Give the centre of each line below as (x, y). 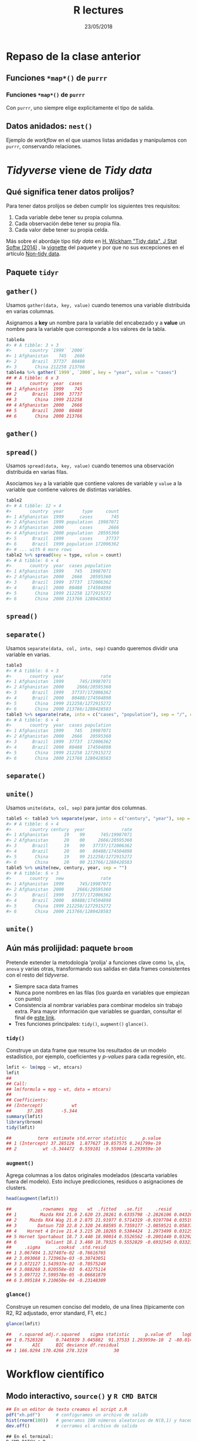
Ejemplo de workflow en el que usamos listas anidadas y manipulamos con (96, 140)
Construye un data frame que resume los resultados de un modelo (86, 1050)
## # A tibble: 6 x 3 (33, 378)
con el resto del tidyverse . (38, 975)
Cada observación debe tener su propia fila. (68, 223)
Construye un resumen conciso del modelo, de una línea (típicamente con (95, 1306)
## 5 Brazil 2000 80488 (44, 411)
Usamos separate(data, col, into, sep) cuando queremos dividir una (92, 648)
